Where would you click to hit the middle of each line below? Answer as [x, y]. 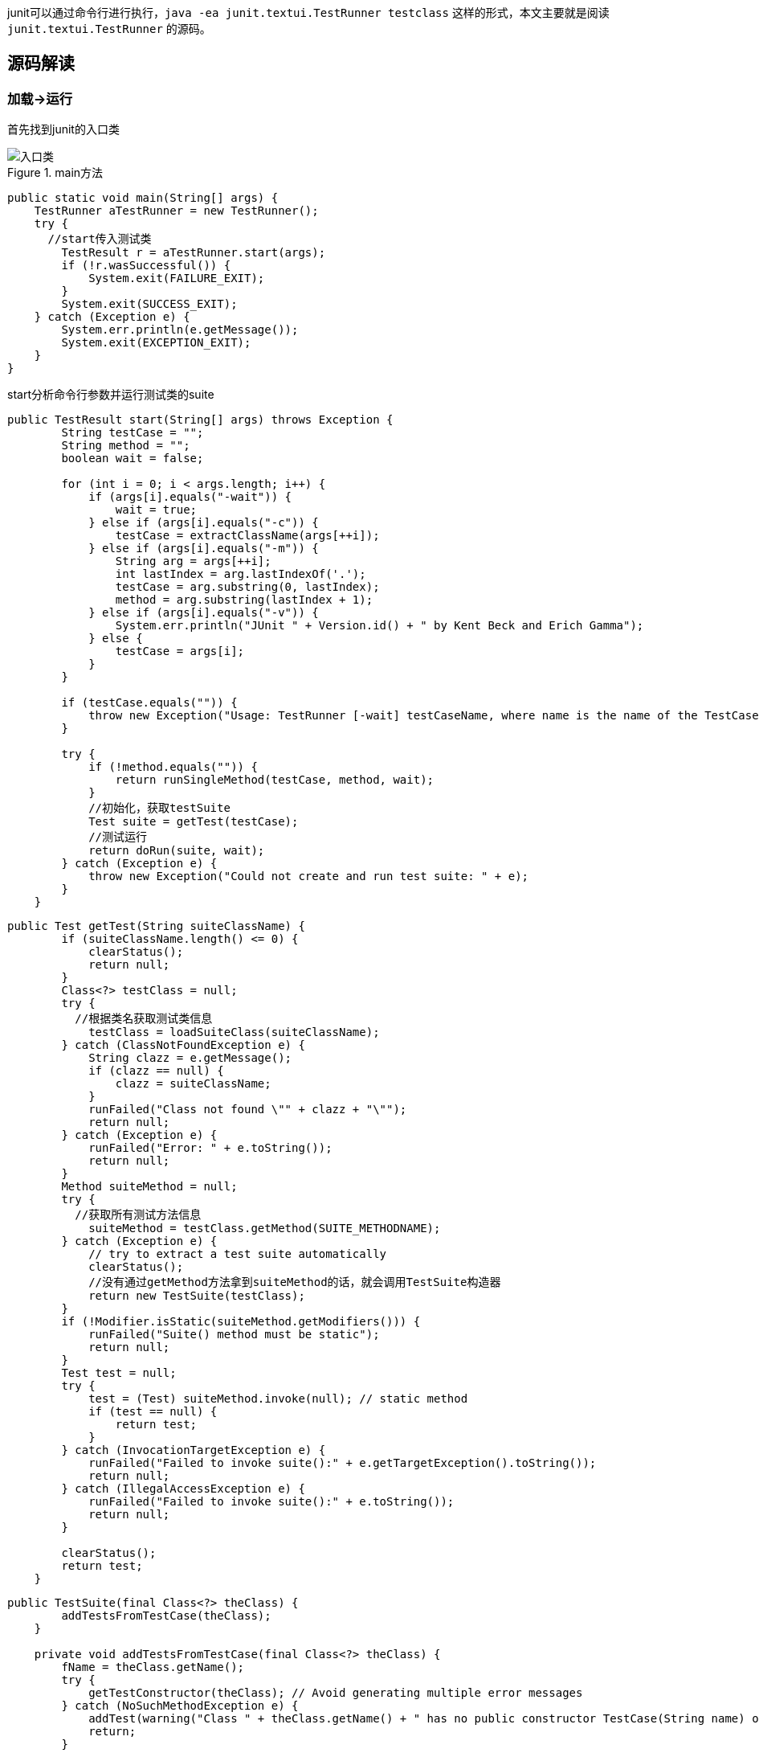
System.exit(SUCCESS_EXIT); [149, 304]
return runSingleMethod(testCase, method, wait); [275, 780]
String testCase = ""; [133, 433]
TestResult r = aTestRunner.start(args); [194, 253]
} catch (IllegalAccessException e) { [183, 1489]
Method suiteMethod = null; [149, 1187]
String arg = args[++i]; [193, 561]
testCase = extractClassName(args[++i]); [247, 536]
